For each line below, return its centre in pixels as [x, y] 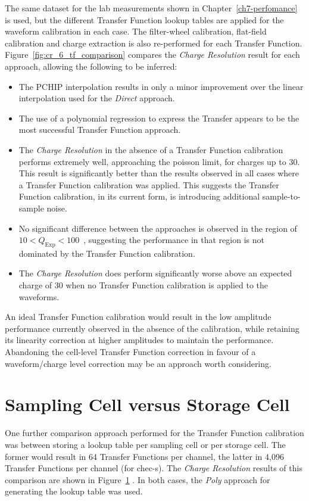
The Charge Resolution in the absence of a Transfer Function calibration [151, 149]
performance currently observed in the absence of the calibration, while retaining [152, 328]
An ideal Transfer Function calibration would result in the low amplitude [138, 317]
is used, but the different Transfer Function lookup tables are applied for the [144, 19]
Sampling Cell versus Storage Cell [147, 404]
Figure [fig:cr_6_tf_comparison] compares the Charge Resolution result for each [152, 55]
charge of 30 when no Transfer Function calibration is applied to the [143, 285]
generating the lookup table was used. [74, 491]
